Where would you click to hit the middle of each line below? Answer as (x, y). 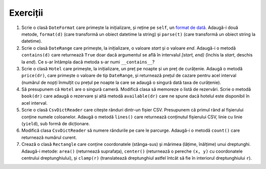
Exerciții (26, 13)
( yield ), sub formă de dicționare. (56, 124)
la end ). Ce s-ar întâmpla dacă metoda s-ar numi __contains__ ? (88, 62)
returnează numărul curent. (49, 137)
